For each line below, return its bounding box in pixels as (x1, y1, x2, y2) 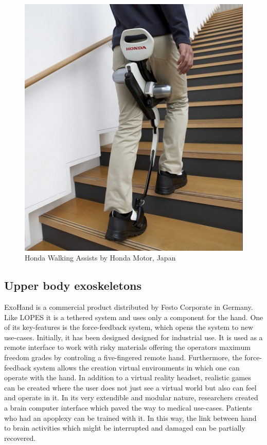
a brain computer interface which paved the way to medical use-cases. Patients (4, 402, 252, 413)
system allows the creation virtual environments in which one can (33, 362, 240, 373)
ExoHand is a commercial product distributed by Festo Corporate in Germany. (4, 302, 253, 312)
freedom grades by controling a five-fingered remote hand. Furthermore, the (4, 351, 242, 362)
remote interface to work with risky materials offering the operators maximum (4, 342, 251, 353)
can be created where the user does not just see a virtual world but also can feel (4, 382, 257, 393)
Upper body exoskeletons (4, 277, 141, 293)
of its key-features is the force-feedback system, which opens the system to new (4, 322, 253, 332)
